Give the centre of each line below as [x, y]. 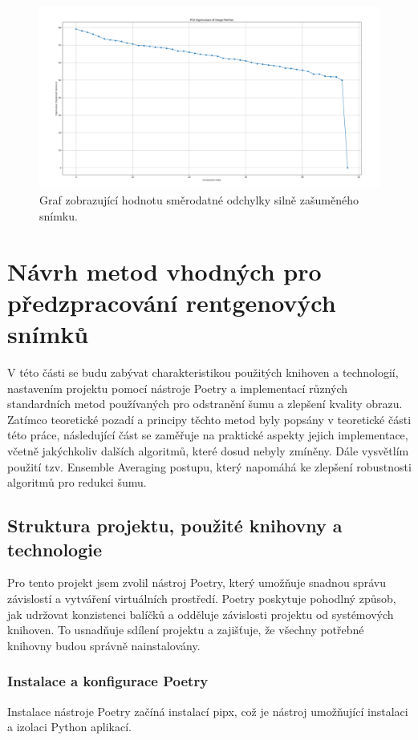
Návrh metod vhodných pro [164, 271]
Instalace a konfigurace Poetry [108, 681]
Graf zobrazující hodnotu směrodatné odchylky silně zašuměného [199, 200]
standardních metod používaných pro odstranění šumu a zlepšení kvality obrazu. [205, 404]
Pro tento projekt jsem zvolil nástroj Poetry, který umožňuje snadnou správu [197, 582]
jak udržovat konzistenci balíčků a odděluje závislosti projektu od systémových [201, 614]
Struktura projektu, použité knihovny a [175, 526]
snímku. [59, 215]
